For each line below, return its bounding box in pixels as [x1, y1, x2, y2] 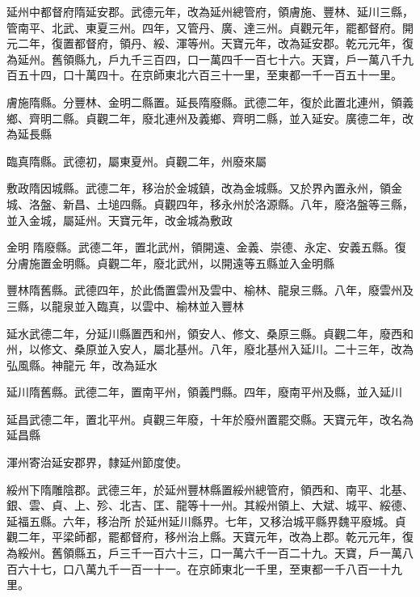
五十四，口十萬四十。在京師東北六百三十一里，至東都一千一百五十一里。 [17, 66, 402, 83]
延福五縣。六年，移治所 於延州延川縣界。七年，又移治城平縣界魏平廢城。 [6, 512, 395, 529]
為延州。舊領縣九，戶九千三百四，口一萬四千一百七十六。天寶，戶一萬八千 [6, 50, 402, 67]
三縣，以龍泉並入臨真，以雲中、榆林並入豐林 [6, 297, 244, 314]
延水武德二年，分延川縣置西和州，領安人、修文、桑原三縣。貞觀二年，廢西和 [6, 324, 414, 341]
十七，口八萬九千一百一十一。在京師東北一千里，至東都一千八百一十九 [28, 560, 402, 577]
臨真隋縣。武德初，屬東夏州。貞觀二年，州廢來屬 [6, 152, 267, 169]
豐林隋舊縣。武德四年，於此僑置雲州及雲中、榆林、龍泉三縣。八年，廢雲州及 [6, 282, 414, 298]
